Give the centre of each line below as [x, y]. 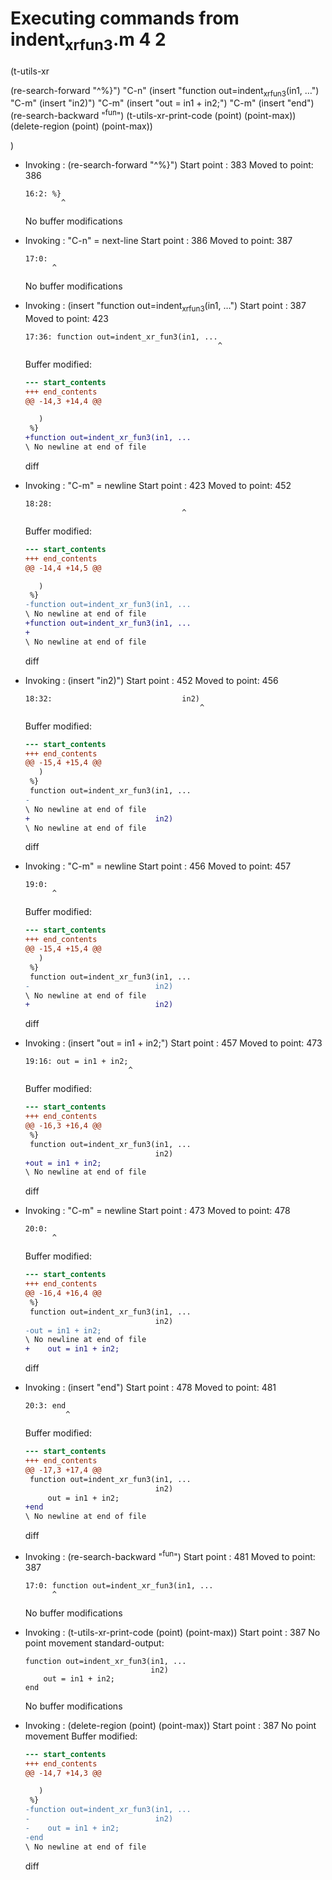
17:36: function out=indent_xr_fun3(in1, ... [121, 337]
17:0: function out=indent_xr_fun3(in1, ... [119, 1585]
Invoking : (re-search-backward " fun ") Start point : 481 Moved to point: [170, 1555]
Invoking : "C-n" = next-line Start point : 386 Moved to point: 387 [158, 240]
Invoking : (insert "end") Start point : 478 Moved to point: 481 [150, 1388]
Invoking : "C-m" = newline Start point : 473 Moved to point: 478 [157, 1211]
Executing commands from [125, 18]
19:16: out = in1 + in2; [76, 1062]
